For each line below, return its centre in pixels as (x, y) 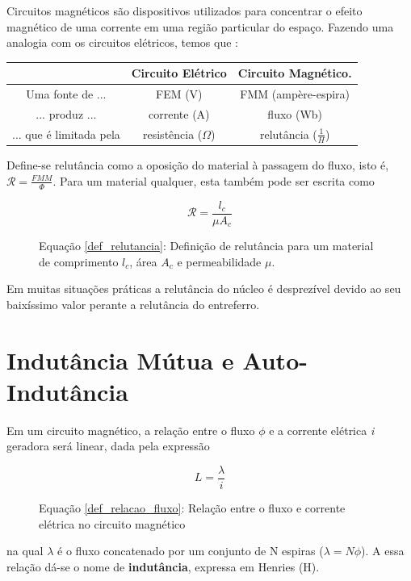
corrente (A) (179, 113)
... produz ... (66, 113)
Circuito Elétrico (179, 73)
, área (143, 261)
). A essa (383, 551)
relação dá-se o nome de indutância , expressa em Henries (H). (163, 566)
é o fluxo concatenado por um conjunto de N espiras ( (191, 551)
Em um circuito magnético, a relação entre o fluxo (131, 430)
